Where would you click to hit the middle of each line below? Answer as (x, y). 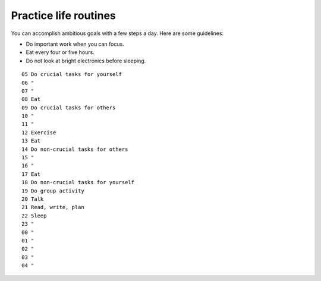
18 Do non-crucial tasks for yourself (78, 182)
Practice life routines (63, 15)
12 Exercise (39, 132)
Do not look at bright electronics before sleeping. (86, 61)
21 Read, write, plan (53, 207)
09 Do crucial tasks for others (69, 108)
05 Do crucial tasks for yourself (72, 75)
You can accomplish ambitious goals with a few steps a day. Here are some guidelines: (117, 33)
